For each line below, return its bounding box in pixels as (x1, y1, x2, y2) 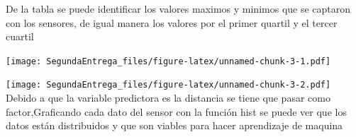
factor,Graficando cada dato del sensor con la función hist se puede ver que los (6, 104, 347, 119)
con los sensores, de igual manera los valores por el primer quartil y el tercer (6, 15, 338, 30)
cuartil (6, 29, 34, 44)
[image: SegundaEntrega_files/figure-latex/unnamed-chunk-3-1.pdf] (6, 56, 331, 66)
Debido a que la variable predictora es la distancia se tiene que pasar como (6, 90, 330, 105)
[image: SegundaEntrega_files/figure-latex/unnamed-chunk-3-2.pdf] (6, 80, 331, 90)
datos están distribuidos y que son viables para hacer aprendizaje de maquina (6, 118, 343, 133)
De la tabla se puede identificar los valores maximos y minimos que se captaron (6, 1, 351, 16)
